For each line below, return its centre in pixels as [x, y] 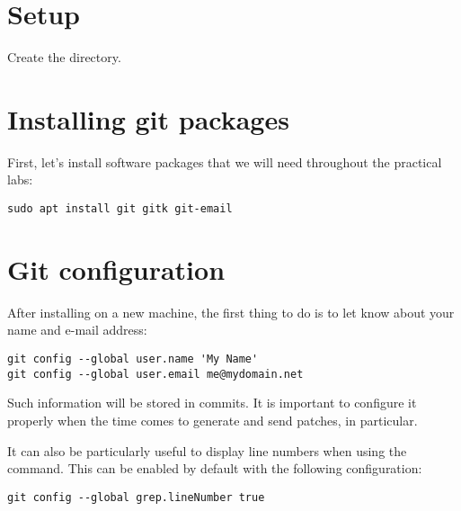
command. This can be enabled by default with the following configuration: [215, 468]
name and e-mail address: [77, 330]
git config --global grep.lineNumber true [136, 497]
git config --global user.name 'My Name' [133, 359]
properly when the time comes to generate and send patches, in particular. [213, 420]
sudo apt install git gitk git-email [120, 209]
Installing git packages [148, 118]
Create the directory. [64, 57]
